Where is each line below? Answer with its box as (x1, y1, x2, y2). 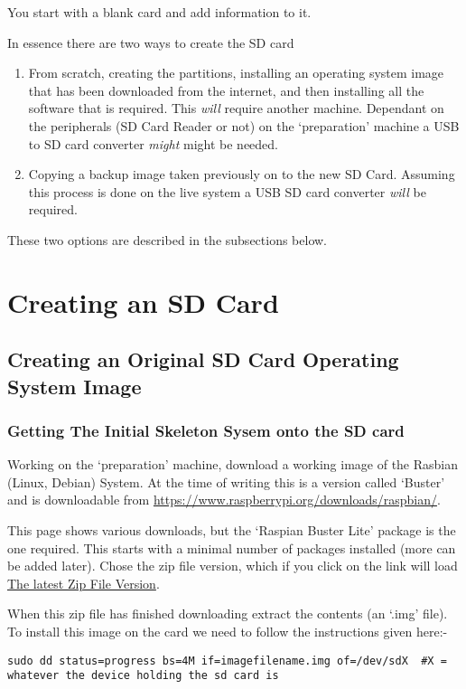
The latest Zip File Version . (7, 573, 160, 592)
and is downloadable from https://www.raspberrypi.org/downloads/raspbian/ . (7, 490, 441, 509)
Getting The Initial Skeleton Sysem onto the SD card (7, 420, 405, 441)
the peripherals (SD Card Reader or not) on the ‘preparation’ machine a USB (28, 116, 460, 135)
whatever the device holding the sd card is (7, 669, 279, 683)
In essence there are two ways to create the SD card (7, 33, 294, 52)
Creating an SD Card (7, 283, 279, 320)
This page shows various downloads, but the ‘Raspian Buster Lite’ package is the (7, 521, 456, 540)
